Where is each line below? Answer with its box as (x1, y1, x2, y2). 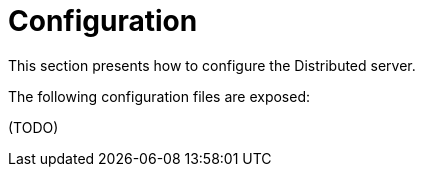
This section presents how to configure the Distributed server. (8, 56, 416, 74)
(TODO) (8, 118, 59, 136)
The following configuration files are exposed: (8, 87, 311, 105)
